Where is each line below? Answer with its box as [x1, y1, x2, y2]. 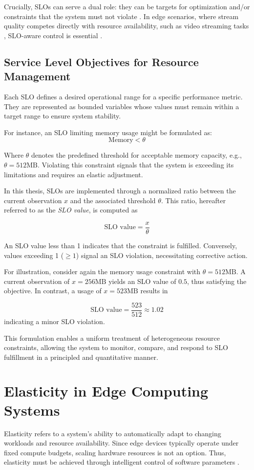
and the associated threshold [70, 195, 156, 205]
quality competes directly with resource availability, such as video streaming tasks [4, 21, 249, 31]
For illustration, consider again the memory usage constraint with [4, 266, 201, 277]
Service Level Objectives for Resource [4, 54, 199, 69]
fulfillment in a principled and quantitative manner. [4, 352, 158, 362]
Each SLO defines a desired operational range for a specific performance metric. [4, 91, 243, 101]
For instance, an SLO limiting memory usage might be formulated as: [4, 127, 212, 137]
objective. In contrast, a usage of [4, 285, 102, 296]
